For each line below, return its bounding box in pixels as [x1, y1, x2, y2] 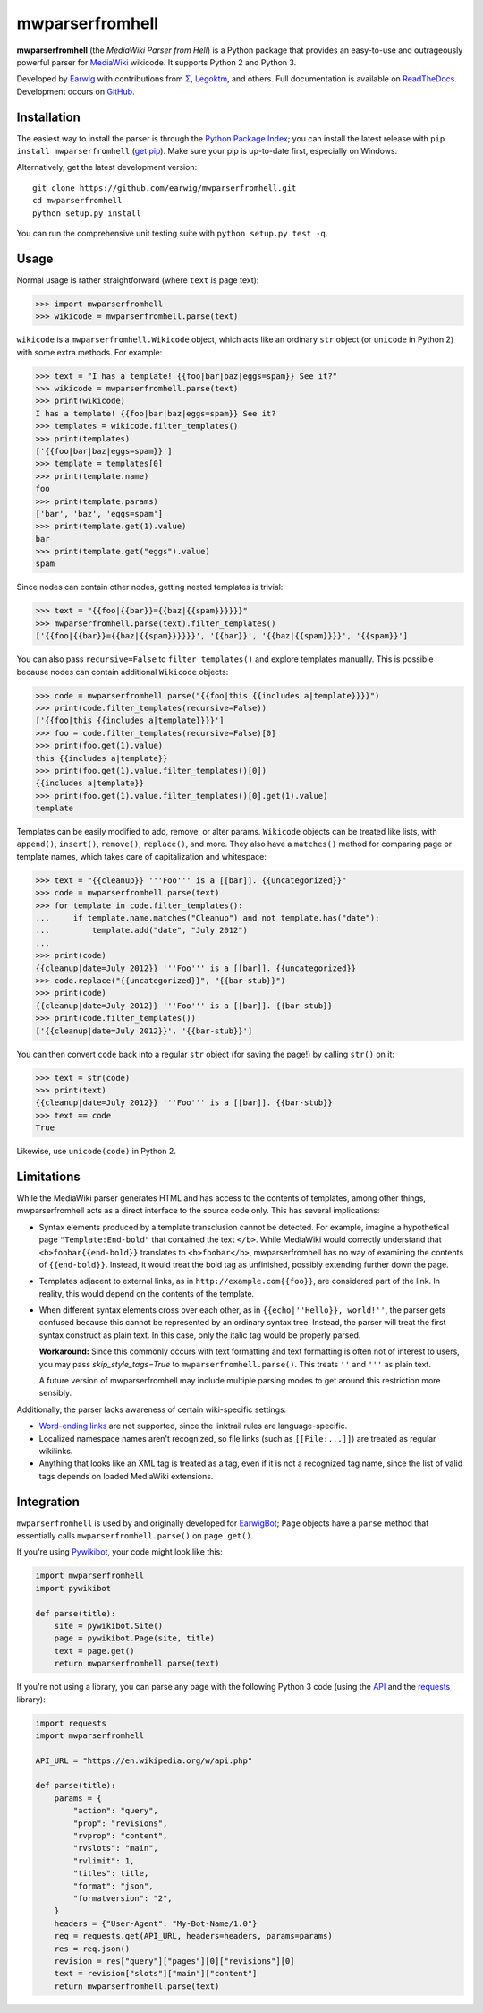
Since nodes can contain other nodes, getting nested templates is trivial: [16, 582, 284, 593]
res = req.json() [54, 1943, 131, 1954]
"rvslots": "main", [72, 1843, 158, 1854]
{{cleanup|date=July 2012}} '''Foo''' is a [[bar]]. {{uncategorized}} [35, 963, 357, 973]
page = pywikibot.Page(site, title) [54, 1633, 215, 1643]
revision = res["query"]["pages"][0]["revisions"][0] [54, 1956, 295, 1966]
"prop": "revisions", [72, 1818, 168, 1829]
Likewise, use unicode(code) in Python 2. [16, 1146, 176, 1157]
